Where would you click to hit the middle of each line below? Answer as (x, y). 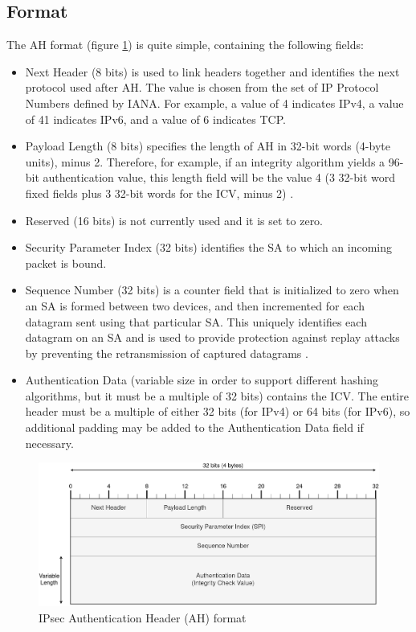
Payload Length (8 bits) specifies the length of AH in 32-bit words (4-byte (208, 146)
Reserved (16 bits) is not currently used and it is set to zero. (174, 220)
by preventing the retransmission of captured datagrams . (167, 353)
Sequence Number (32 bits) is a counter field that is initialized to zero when (212, 290)
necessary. (49, 443)
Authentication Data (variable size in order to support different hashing (202, 380)
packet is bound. (66, 263)
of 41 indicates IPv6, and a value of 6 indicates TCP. (155, 119)
